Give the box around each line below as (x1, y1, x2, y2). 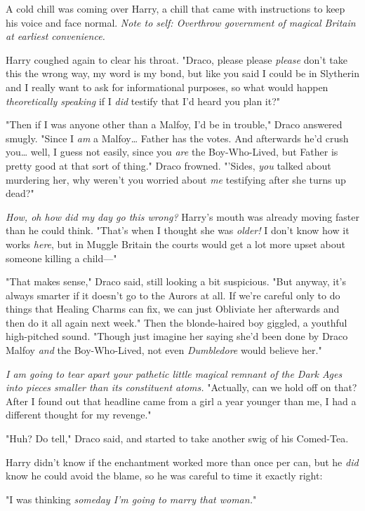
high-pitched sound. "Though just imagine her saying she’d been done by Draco (6, 329, 348, 343)
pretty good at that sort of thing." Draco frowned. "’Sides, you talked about (6, 158, 331, 172)
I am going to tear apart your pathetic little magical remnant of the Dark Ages (6, 366, 343, 381)
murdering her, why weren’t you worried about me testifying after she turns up (6, 172, 346, 186)
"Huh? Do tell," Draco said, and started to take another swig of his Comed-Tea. (6, 431, 349, 446)
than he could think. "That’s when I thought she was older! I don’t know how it (6, 223, 350, 238)
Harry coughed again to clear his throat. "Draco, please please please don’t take (6, 52, 347, 67)
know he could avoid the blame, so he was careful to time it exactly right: (6, 468, 323, 483)
